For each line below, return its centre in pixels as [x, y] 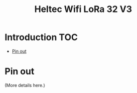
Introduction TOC [41, 37]
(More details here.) [25, 85]
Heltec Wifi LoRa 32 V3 [83, 9]
